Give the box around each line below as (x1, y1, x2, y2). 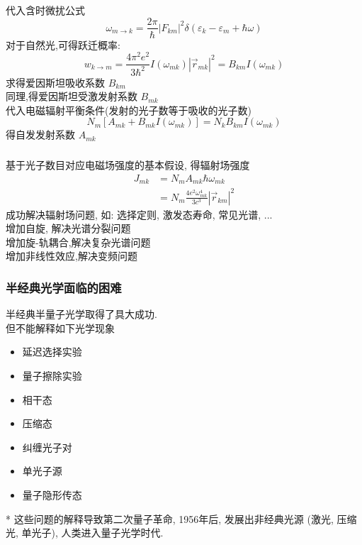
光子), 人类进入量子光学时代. (31, 525, 164, 540)
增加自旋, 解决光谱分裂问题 (6, 221, 131, 236)
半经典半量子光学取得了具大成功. (6, 307, 157, 321)
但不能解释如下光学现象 (6, 320, 115, 335)
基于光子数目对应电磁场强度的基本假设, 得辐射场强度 (6, 157, 250, 172)
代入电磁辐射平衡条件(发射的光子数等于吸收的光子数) (6, 102, 251, 117)
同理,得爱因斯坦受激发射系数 (6, 89, 137, 104)
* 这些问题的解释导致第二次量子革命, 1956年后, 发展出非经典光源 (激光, (6, 511, 334, 526)
